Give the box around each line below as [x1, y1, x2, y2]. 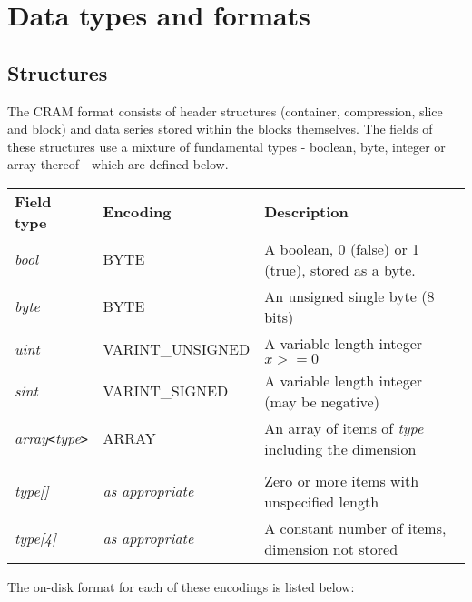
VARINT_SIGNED [103, 380, 229, 402]
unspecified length [264, 490, 379, 512]
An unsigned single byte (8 [264, 285, 435, 306]
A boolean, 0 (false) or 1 [264, 237, 420, 259]
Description [264, 201, 349, 223]
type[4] [15, 527, 56, 549]
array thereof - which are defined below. [7, 155, 229, 174]
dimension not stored [264, 537, 398, 559]
